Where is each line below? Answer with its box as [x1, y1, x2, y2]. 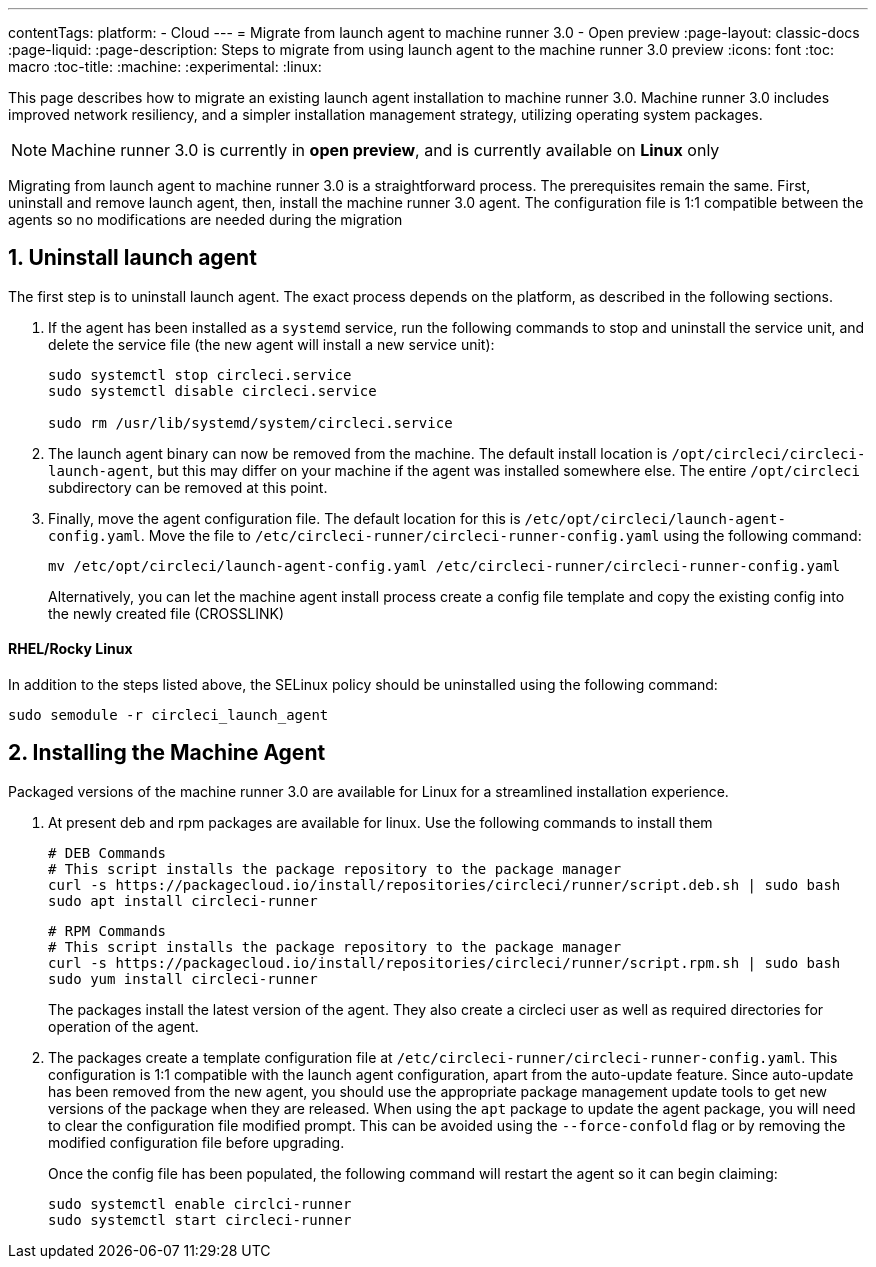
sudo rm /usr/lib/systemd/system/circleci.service [48, 414, 453, 431]
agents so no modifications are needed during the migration [8, 211, 403, 228]
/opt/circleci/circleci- [671, 445, 866, 462]
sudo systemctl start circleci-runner [48, 1211, 352, 1228]
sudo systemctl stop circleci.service [48, 366, 352, 383]
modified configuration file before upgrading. [48, 1133, 345, 1151]
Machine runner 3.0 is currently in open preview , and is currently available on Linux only [51, 140, 720, 160]
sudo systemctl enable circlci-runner [48, 1195, 352, 1212]
